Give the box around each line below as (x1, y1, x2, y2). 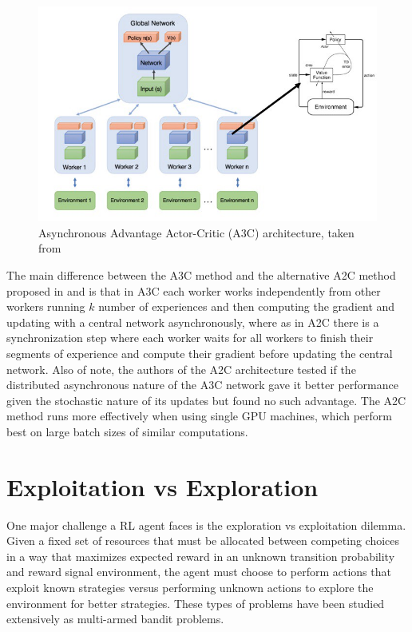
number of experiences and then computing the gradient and (98, 298, 395, 315)
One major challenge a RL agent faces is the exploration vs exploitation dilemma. (6, 516, 406, 533)
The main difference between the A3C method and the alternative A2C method (6, 267, 396, 284)
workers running (6, 298, 85, 315)
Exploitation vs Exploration (6, 470, 319, 503)
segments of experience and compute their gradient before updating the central (6, 345, 393, 361)
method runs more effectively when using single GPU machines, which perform (6, 407, 392, 424)
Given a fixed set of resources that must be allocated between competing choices (6, 532, 400, 549)
